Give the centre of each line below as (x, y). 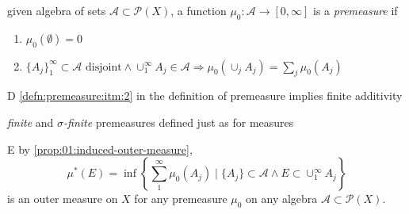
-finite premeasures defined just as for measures (179, 122)
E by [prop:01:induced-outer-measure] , (100, 149)
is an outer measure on (63, 199)
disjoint (104, 67)
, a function (199, 10)
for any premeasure (181, 199)
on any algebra (282, 199)
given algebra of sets (57, 10)
